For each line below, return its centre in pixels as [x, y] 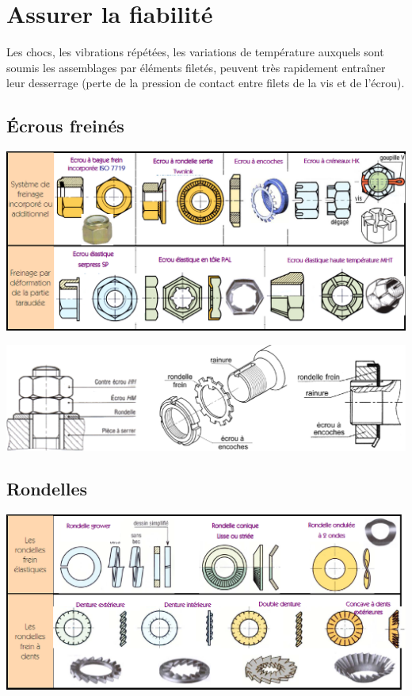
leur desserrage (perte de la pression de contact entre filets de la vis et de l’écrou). [206, 83]
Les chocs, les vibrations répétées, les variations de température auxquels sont [195, 52]
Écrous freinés [65, 126]
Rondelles [47, 489]
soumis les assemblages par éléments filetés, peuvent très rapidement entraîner [196, 67]
